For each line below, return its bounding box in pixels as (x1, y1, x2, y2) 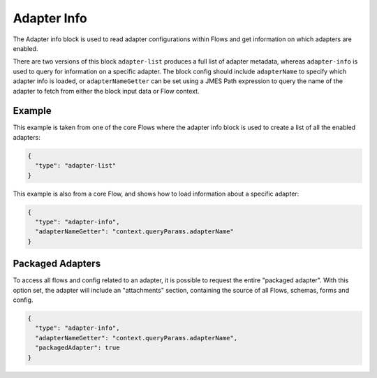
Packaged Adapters (13, 258, 101, 270)
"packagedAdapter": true (35, 344, 120, 352)
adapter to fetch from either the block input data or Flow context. (13, 87, 200, 95)
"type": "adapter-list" (35, 161, 117, 170)
